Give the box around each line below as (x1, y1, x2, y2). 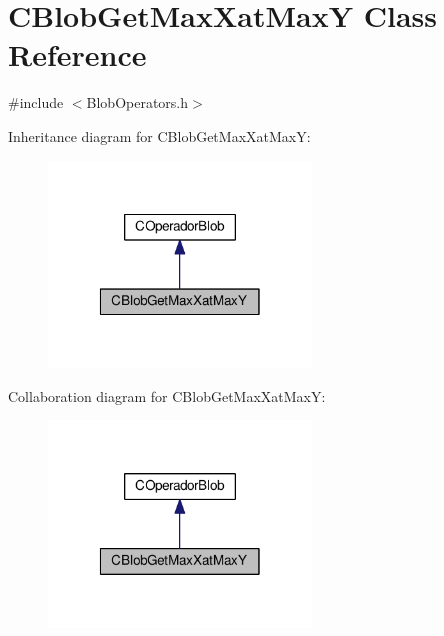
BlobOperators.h (86, 92, 189, 113)
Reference (8, 34, 147, 75)
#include (8, 92, 64, 113)
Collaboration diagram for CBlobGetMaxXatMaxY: (8, 385, 326, 406)
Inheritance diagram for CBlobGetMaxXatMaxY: (8, 125, 311, 146)
